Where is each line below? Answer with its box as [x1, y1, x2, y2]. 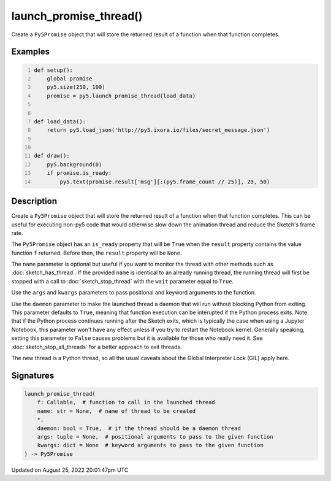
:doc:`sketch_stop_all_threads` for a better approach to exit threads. [11, 343, 182, 350]
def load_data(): [34, 118, 86, 125]
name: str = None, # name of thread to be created [37, 407, 196, 414]
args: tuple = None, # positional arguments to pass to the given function [37, 433, 273, 440]
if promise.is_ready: [47, 169, 112, 177]
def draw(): [34, 152, 70, 160]
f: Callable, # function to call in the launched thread [37, 399, 215, 406]
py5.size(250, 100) [47, 83, 105, 91]
